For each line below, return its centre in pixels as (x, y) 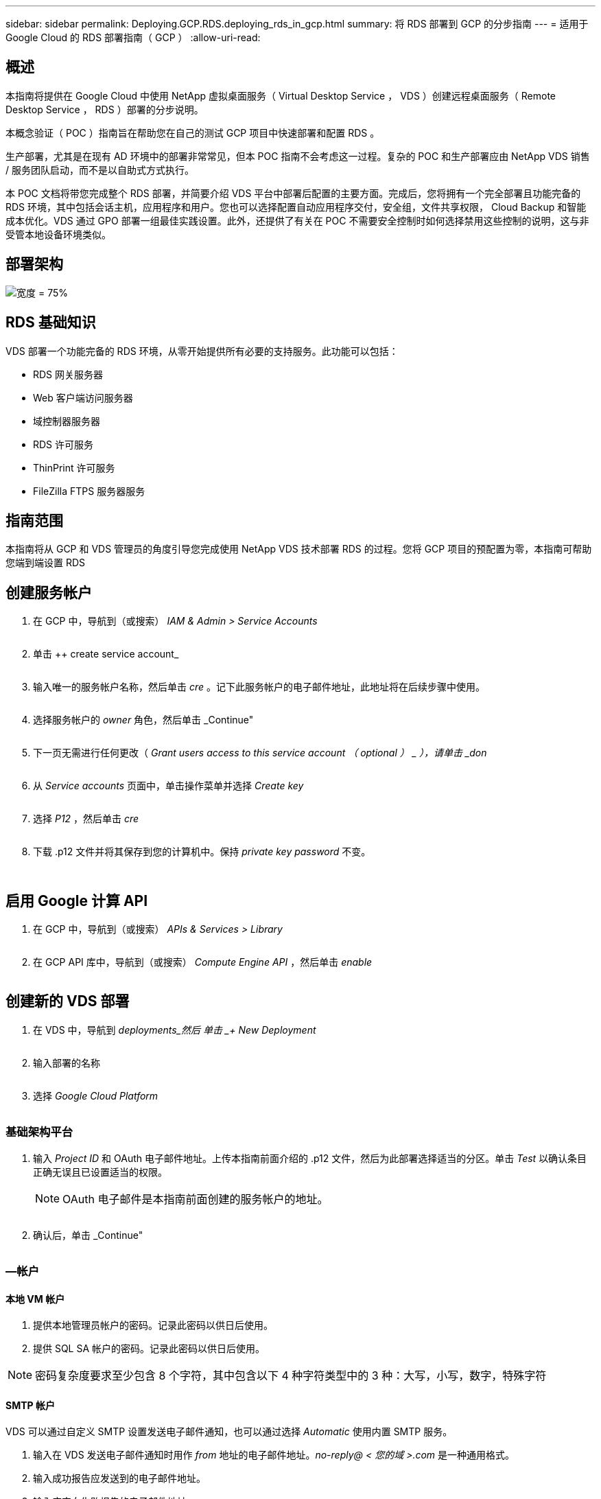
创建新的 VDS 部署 (68, 1001)
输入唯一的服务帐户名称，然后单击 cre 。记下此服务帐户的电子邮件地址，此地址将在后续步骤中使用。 (259, 687)
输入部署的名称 (67, 1062)
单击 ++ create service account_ (106, 654)
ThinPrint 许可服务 (74, 467)
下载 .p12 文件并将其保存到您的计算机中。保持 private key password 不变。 (202, 852)
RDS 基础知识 (51, 323)
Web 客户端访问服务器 (83, 397)
